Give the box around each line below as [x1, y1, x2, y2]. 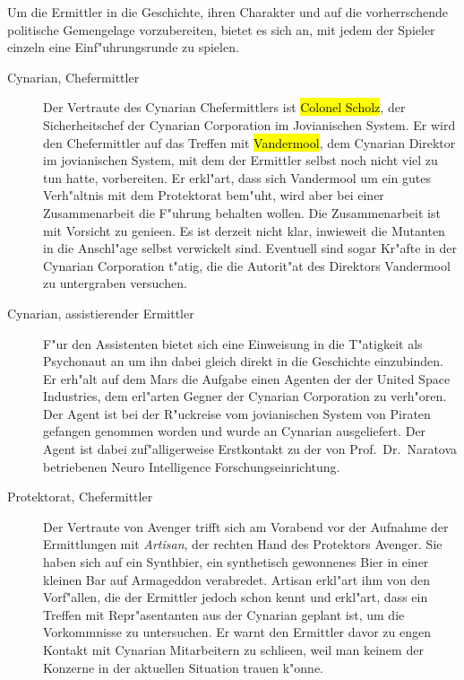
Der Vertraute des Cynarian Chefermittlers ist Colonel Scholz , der [43, 98, 406, 117]
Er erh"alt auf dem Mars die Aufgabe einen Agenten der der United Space [43, 369, 451, 388]
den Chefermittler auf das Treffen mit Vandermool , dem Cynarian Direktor [43, 133, 456, 152]
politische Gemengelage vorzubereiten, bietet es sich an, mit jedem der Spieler [7, 20, 435, 39]
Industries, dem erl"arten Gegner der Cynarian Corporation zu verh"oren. [43, 387, 447, 405]
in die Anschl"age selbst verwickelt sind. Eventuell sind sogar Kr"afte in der [43, 239, 457, 257]
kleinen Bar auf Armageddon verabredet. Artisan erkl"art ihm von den [43, 570, 431, 588]
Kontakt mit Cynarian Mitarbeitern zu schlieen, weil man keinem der [43, 641, 424, 658]
